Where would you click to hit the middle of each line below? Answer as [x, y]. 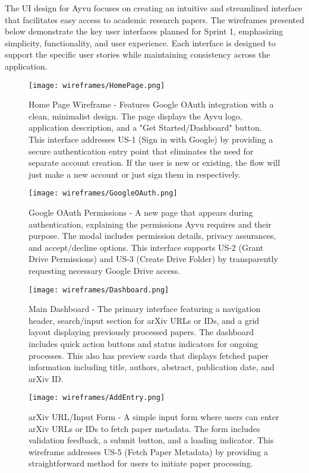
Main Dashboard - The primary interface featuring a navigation [145, 309]
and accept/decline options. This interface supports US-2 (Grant [146, 247]
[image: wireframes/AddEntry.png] [97, 398]
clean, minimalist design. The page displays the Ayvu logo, [135, 116]
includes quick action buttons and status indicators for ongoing [144, 344]
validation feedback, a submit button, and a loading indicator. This [151, 440]
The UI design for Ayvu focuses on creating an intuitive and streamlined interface [154, 8]
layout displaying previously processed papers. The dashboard [141, 332]
